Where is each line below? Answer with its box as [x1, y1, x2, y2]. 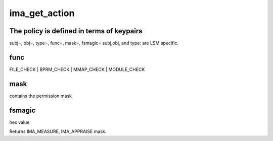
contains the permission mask [9, 93, 72, 99]
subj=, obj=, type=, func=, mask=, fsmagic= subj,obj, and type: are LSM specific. [9, 40, 179, 46]
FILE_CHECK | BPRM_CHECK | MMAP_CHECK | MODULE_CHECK [9, 66, 145, 73]
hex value [9, 119, 30, 125]
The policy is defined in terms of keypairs [9, 27, 143, 35]
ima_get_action [9, 8, 75, 19]
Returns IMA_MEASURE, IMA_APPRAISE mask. [9, 128, 107, 134]
